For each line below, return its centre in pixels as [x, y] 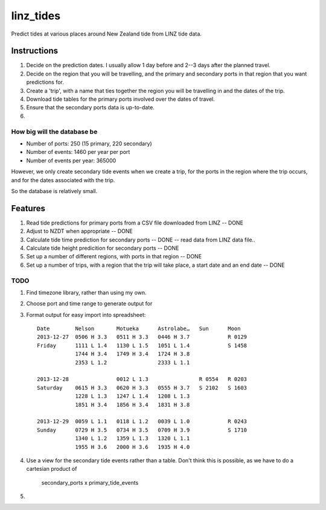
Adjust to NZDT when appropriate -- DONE [79, 231]
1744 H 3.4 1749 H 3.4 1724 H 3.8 [133, 354]
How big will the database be [54, 132]
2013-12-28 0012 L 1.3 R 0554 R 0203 [142, 379]
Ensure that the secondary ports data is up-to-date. [91, 107]
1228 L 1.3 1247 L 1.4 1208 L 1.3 [133, 396]
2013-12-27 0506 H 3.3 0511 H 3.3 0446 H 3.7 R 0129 [142, 337]
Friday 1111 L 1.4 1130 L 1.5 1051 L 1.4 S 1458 [142, 345]
